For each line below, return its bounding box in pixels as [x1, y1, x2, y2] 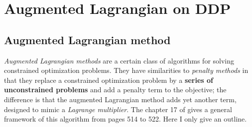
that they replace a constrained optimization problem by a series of [4, 74, 213, 85]
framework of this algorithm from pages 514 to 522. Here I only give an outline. [4, 114, 247, 124]
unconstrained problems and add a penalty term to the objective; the [4, 84, 227, 95]
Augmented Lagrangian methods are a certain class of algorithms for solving [4, 55, 235, 65]
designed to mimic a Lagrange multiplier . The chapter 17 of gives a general [4, 104, 232, 114]
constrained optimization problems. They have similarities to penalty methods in [4, 65, 249, 75]
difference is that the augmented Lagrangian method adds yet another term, [4, 94, 237, 104]
